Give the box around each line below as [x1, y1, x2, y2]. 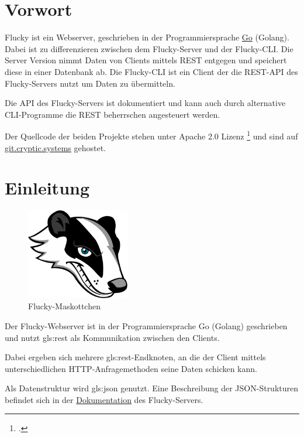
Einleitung [5, 176, 90, 200]
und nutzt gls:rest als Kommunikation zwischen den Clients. [5, 331, 220, 343]
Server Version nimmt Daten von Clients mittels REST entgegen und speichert [5, 54, 287, 66]
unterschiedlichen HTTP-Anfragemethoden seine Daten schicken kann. [5, 362, 257, 374]
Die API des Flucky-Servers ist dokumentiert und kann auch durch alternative [5, 97, 286, 109]
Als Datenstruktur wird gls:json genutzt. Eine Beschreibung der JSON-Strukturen [5, 382, 299, 394]
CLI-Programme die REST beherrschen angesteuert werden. [5, 108, 220, 120]
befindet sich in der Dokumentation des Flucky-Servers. [5, 393, 203, 405]
